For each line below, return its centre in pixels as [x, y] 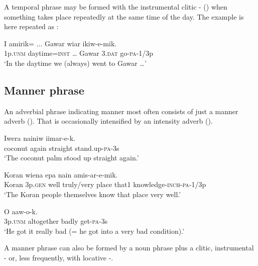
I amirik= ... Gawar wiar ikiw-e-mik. [60, 43]
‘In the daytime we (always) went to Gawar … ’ [75, 63]
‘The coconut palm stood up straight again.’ [72, 158]
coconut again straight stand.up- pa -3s [62, 148]
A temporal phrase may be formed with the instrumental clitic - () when [116, 7]
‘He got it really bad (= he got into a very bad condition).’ [94, 231]
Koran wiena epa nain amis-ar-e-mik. [61, 174]
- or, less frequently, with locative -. [59, 257]
